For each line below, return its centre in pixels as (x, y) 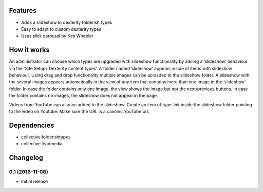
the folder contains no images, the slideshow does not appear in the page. (84, 96)
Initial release (35, 182)
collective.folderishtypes (46, 137)
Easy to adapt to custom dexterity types (61, 29)
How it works (29, 50)
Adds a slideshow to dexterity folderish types (66, 22)
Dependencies (32, 125)
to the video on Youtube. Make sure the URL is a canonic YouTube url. (79, 111)
